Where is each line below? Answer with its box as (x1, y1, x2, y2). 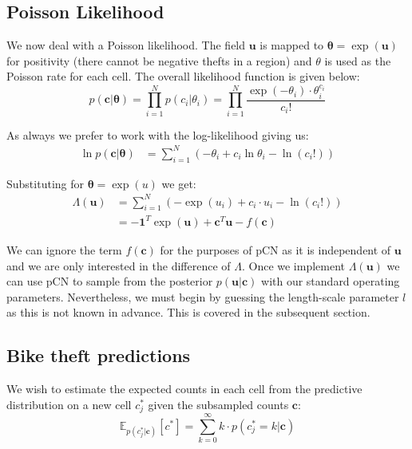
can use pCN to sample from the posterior (6, 273, 213, 289)
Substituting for (6, 175, 84, 191)
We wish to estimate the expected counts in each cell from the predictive (6, 380, 362, 397)
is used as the (324, 52, 391, 69)
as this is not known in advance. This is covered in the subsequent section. (6, 304, 370, 321)
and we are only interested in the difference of (6, 257, 231, 274)
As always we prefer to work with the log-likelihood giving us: (6, 126, 309, 143)
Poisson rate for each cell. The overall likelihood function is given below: (6, 68, 360, 85)
